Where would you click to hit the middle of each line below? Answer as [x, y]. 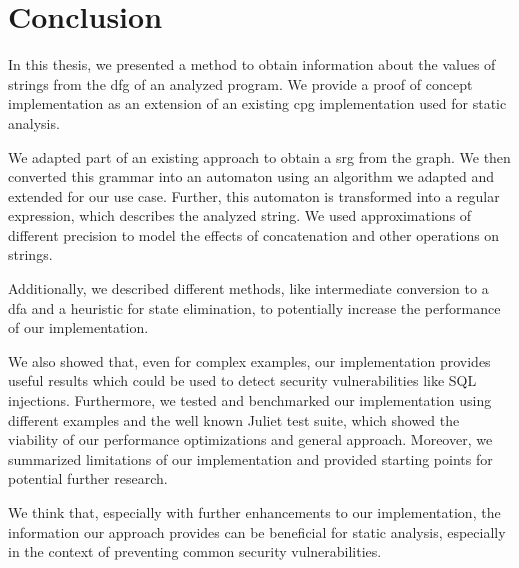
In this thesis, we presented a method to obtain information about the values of [252, 64]
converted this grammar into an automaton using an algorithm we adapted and [251, 176]
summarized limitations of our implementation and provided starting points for [250, 458]
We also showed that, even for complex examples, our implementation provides [249, 360]
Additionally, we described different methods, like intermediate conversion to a [248, 288]
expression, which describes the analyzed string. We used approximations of [240, 215]
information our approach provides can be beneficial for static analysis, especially [257, 531]
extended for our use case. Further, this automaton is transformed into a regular [254, 195]
